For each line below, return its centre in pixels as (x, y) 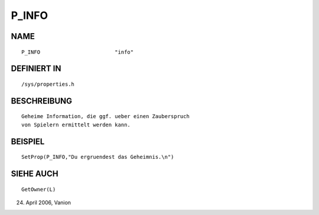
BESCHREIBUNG (42, 101)
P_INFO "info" (78, 52)
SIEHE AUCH (35, 173)
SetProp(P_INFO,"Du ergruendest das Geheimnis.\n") (98, 157)
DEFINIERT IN (36, 69)
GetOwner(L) (39, 189)
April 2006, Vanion (48, 202)
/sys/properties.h (48, 84)
